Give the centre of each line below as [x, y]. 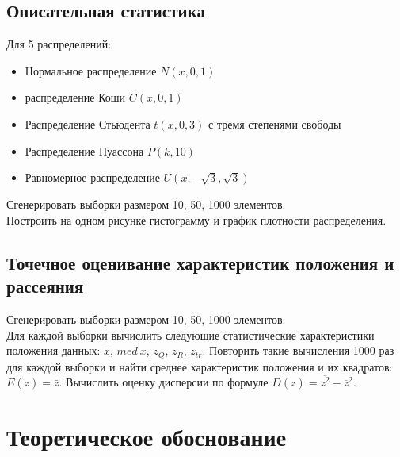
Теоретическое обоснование [147, 437]
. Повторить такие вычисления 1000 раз [298, 350]
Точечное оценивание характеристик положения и [200, 262]
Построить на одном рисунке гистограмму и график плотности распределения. [196, 219]
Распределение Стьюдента [88, 123]
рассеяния [45, 286]
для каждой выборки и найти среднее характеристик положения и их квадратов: [200, 366]
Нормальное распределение [91, 70]
